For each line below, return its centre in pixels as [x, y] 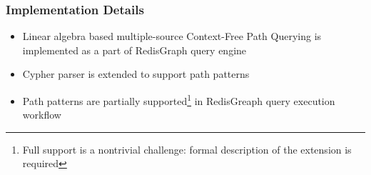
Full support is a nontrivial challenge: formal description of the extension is [187, 149]
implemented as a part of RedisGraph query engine [134, 50]
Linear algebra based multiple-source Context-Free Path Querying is [172, 36]
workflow [42, 115]
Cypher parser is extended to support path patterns [136, 74]
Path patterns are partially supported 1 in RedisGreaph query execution [179, 100]
